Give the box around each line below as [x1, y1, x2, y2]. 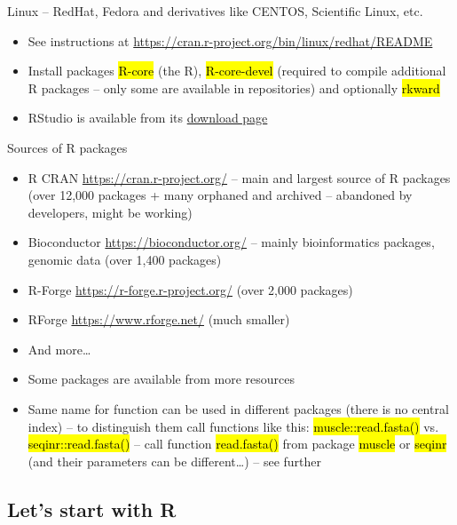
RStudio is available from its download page [28, 108, 268, 127]
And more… [28, 339, 91, 358]
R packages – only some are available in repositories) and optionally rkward [28, 78, 440, 97]
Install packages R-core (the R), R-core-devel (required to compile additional [28, 61, 446, 80]
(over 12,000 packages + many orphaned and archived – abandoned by [28, 186, 413, 204]
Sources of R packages [7, 138, 128, 156]
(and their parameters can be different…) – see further [28, 451, 321, 470]
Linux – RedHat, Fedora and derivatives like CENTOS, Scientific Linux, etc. [7, 2, 423, 20]
